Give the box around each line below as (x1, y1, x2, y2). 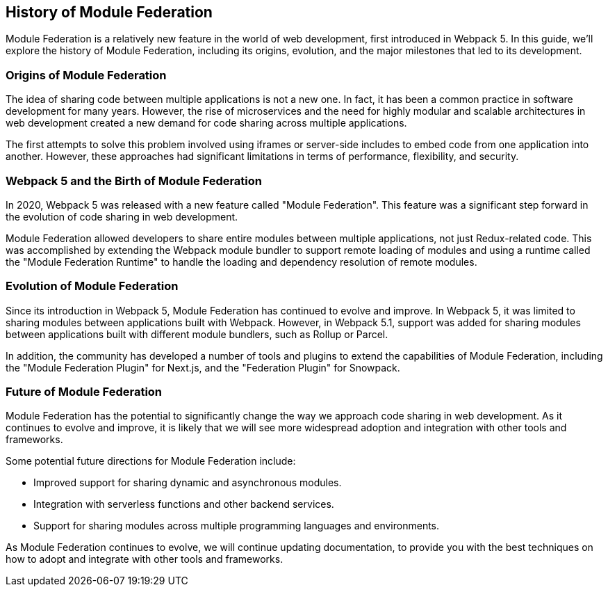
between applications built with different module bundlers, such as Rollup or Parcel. (6, 328, 388, 340)
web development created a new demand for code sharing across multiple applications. (6, 117, 407, 129)
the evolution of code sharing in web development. (6, 210, 238, 223)
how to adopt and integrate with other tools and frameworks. (6, 553, 284, 566)
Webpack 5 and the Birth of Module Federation (6, 173, 263, 188)
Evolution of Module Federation (6, 279, 179, 294)
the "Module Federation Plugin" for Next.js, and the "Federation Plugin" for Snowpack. (6, 361, 400, 374)
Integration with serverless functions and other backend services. (33, 498, 334, 511)
